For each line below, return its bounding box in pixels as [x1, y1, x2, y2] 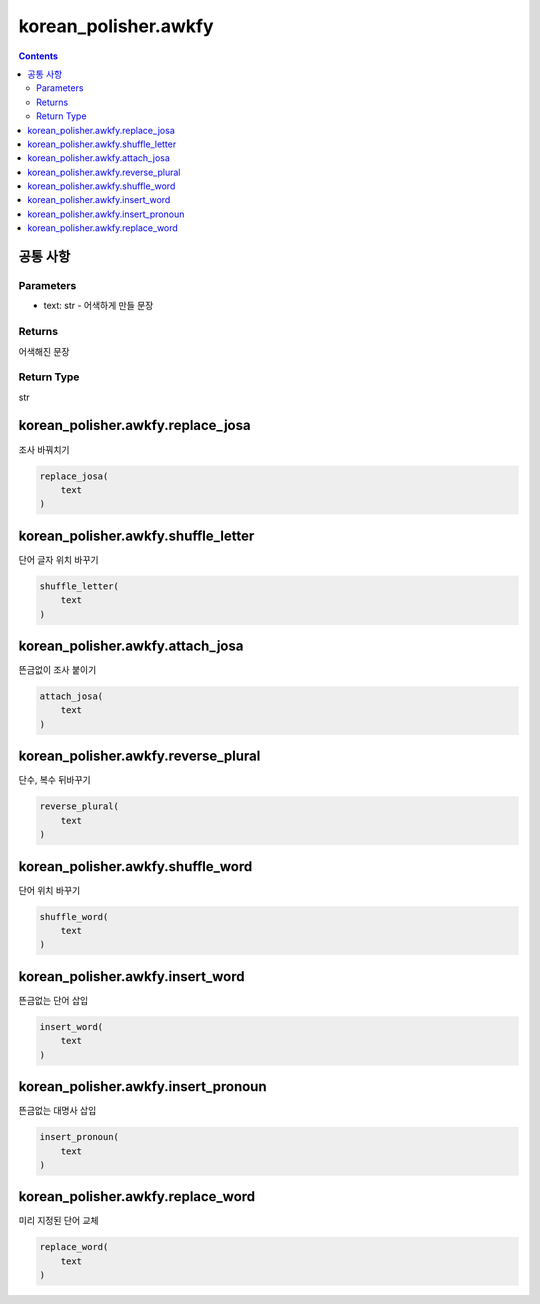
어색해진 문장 [18, 345, 70, 357]
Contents [18, 50, 59, 62]
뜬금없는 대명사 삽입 [18, 1105, 97, 1117]
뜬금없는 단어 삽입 [18, 994, 89, 1006]
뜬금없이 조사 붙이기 [18, 664, 97, 676]
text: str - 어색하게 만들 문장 [43, 300, 154, 312]
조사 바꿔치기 [18, 443, 70, 455]
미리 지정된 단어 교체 [18, 1215, 99, 1227]
